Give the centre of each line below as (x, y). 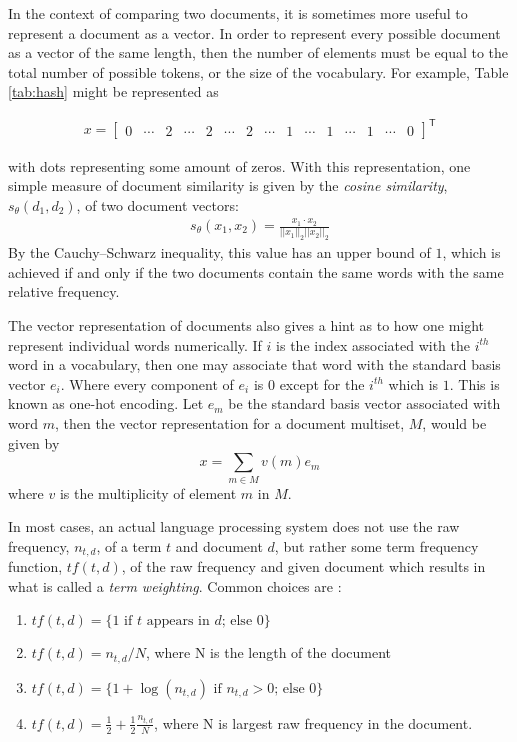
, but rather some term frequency (376, 545)
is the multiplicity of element (148, 492)
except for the (322, 383)
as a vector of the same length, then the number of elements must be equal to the (258, 52)
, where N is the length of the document (268, 652)
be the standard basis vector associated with (364, 403)
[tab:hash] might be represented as (113, 91)
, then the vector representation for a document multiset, (229, 423)
